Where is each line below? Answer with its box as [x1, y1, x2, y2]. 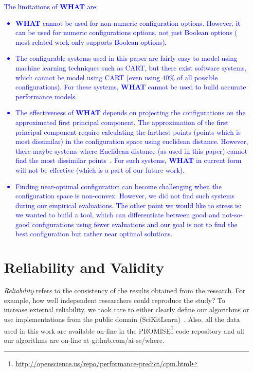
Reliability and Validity [4, 257, 164, 277]
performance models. [15, 91, 77, 101]
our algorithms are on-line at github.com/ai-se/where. [4, 335, 164, 345]
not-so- [222, 210, 243, 220]
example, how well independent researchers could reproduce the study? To [4, 295, 225, 305]
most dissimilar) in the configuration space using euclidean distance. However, [15, 136, 248, 146]
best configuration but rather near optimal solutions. [15, 229, 173, 239]
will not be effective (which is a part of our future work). [15, 164, 185, 175]
